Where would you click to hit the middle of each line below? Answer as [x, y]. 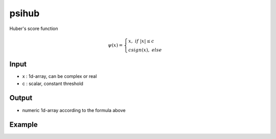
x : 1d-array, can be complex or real [60, 76]
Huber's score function [34, 29]
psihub [25, 13]
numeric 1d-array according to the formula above [74, 110]
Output [21, 98]
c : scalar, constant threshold [53, 84]
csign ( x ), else [145, 50]
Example [24, 125]
